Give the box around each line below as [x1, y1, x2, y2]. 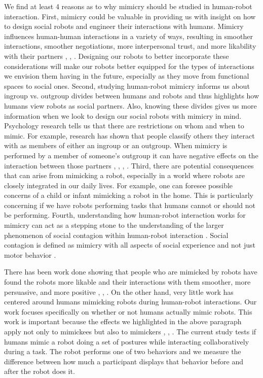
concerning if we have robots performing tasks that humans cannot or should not [4, 199, 256, 210]
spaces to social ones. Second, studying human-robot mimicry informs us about [4, 80, 250, 91]
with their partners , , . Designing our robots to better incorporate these [4, 50, 229, 61]
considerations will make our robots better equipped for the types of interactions [4, 60, 254, 71]
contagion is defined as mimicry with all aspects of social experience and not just [4, 239, 255, 250]
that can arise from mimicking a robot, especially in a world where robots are [4, 170, 245, 181]
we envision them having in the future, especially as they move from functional [4, 71, 249, 81]
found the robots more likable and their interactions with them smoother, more [4, 277, 251, 287]
